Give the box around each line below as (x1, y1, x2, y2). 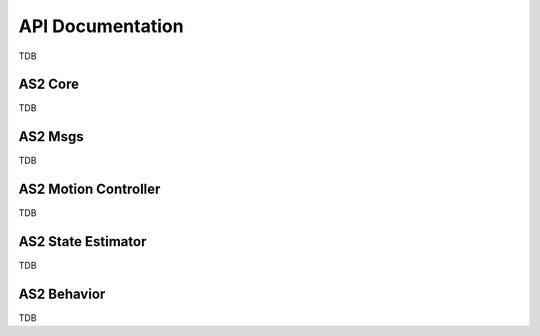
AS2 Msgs (18, 128, 84, 145)
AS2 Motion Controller (18, 181, 161, 198)
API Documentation (18, 15, 184, 37)
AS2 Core (18, 76, 80, 93)
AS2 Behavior (18, 285, 106, 302)
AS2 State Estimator (18, 233, 147, 250)
